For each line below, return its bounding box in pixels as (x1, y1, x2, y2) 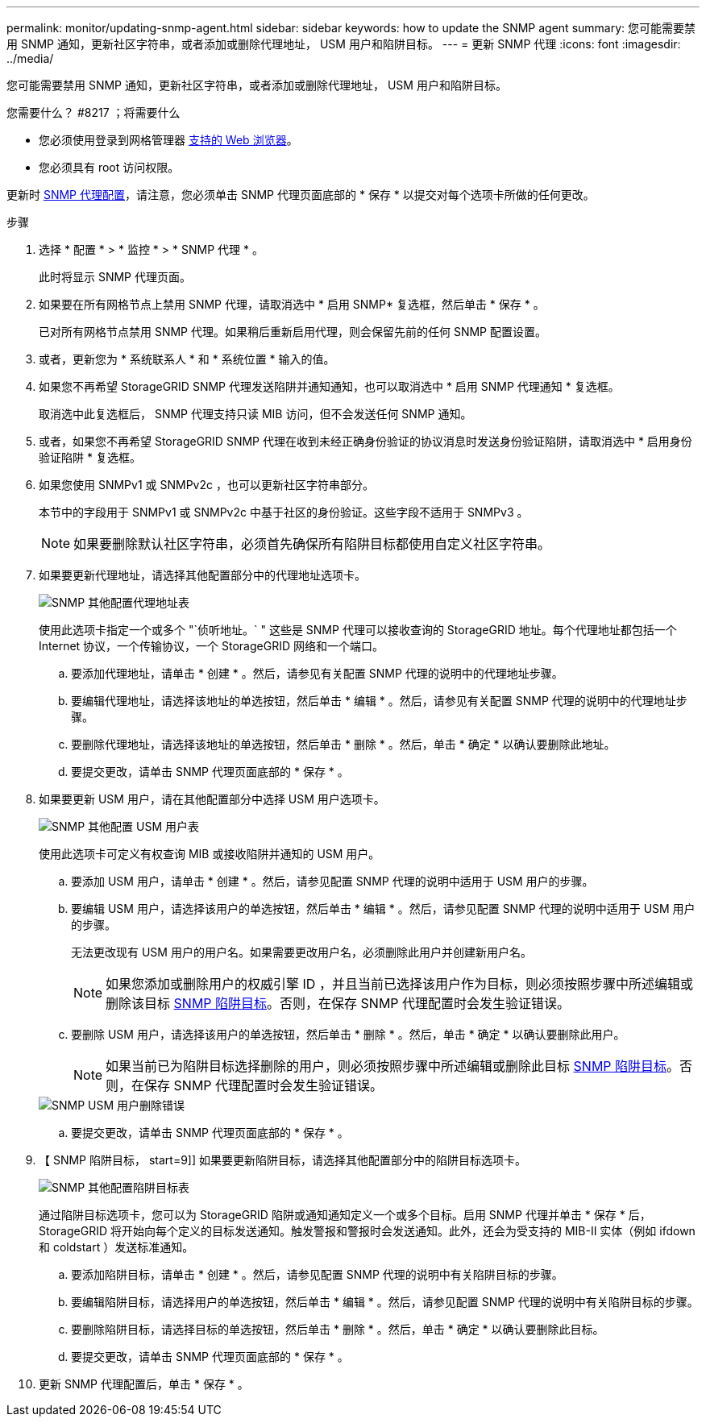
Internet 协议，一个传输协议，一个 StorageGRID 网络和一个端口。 (39, 639, 384, 653)
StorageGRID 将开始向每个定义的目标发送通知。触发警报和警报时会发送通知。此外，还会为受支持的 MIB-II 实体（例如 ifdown (39, 1224, 696, 1238)
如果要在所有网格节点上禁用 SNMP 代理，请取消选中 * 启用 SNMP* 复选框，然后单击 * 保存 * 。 (39, 297, 545, 311)
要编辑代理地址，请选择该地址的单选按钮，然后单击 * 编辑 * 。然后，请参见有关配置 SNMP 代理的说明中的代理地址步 (71, 694, 687, 707)
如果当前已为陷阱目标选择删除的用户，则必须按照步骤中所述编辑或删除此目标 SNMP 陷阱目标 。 (106, 1058, 680, 1074)
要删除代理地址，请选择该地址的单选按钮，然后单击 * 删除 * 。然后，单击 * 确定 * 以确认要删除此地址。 (71, 737, 616, 751)
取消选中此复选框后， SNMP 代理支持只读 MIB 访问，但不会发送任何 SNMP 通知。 (39, 407, 472, 421)
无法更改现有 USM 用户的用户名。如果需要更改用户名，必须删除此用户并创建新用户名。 (71, 945, 532, 959)
